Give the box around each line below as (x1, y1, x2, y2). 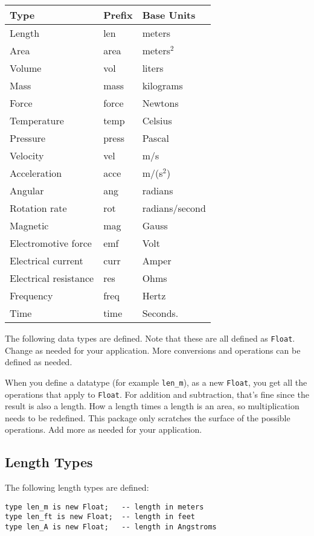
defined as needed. (5, 356, 72, 368)
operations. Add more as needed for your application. (5, 423, 202, 436)
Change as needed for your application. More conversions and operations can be (5, 343, 301, 356)
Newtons (142, 96, 179, 110)
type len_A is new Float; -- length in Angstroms (5, 523, 217, 532)
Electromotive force (10, 236, 92, 250)
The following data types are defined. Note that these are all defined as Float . (5, 332, 295, 344)
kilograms (142, 78, 183, 92)
